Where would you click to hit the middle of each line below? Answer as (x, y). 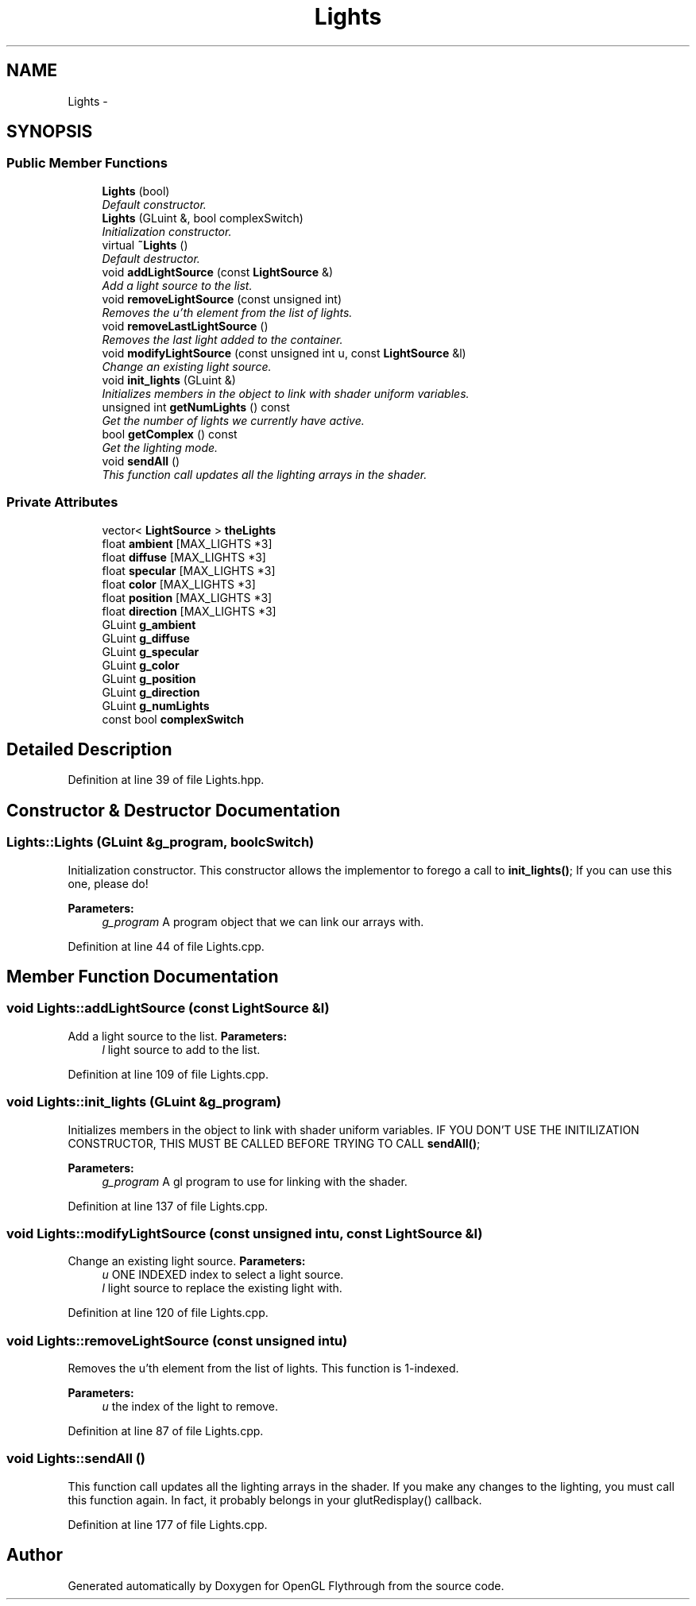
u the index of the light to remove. (190, 1407)
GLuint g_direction (151, 692)
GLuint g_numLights (156, 705)
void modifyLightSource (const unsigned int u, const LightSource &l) (284, 353)
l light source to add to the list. (181, 1049)
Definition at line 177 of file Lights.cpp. (168, 1524)
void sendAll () (141, 461)
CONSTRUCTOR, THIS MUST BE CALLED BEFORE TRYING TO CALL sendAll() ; (274, 1143)
